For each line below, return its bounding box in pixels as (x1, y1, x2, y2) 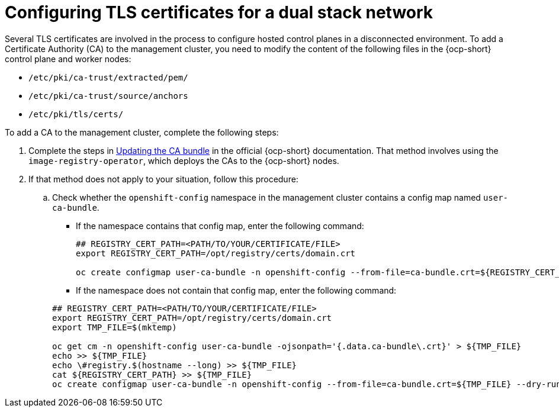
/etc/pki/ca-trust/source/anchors (28, 91, 188, 101)
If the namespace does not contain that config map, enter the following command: (76, 285, 397, 295)
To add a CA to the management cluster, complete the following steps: (5, 127, 279, 137)
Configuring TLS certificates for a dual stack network (5, 2, 433, 22)
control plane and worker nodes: (5, 53, 131, 64)
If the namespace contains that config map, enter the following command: (76, 220, 364, 231)
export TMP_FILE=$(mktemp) (52, 322, 177, 332)
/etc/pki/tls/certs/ (28, 109, 124, 119)
